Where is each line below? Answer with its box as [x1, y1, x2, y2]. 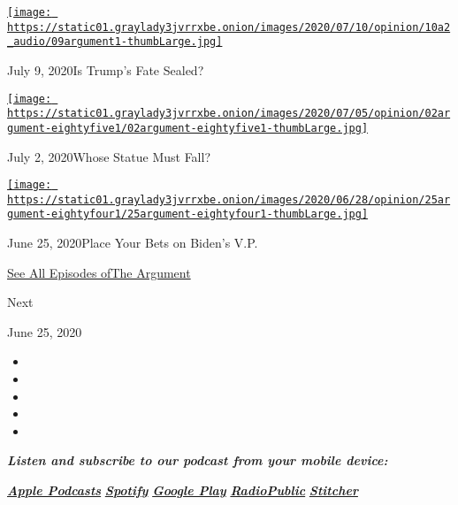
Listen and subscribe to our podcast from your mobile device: [7, 451, 388, 470]
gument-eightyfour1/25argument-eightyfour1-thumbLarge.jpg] [7, 208, 369, 221]
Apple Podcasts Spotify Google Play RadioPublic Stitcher [7, 481, 358, 500]
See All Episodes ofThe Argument [7, 263, 191, 281]
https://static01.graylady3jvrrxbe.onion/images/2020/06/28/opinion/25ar [7, 193, 451, 206]
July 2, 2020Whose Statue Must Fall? [7, 147, 211, 165]
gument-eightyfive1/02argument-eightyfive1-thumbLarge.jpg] [7, 121, 369, 134]
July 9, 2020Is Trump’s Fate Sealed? [7, 60, 204, 79]
